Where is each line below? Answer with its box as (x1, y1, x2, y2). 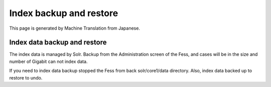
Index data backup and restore (9, 38, 107, 47)
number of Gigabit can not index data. (9, 58, 88, 64)
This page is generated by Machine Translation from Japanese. (9, 25, 141, 31)
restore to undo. (9, 74, 43, 80)
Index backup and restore (9, 8, 118, 19)
